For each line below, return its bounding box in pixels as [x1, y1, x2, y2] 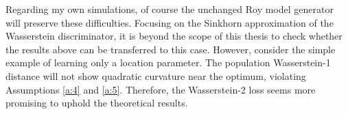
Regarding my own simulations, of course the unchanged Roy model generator [5, 2, 334, 16]
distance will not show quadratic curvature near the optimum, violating [5, 68, 306, 83]
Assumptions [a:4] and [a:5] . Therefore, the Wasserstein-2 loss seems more [5, 82, 316, 96]
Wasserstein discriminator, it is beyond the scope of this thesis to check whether [5, 29, 343, 43]
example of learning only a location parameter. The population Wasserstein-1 [5, 55, 331, 70]
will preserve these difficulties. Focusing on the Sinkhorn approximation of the [5, 15, 334, 29]
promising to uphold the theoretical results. [5, 96, 188, 110]
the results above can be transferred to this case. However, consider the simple [5, 42, 336, 56]
